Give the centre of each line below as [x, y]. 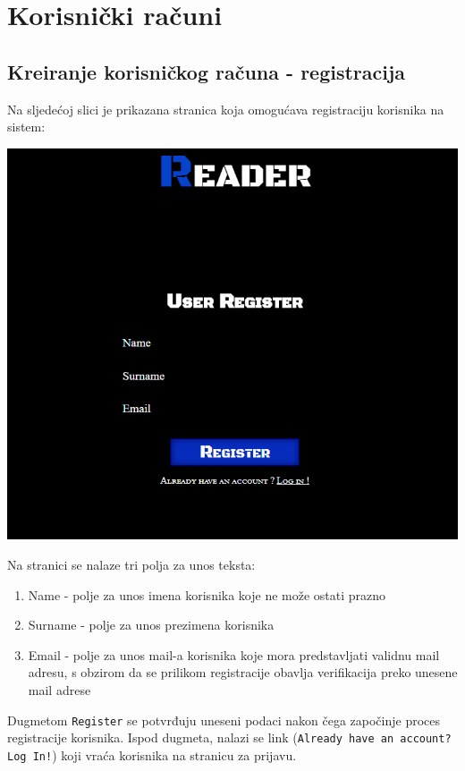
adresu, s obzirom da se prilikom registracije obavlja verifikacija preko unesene [243, 672]
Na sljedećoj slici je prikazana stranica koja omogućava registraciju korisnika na [226, 109]
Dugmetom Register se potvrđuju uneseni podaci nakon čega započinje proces [224, 720]
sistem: [26, 127]
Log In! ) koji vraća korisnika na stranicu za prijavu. [152, 754]
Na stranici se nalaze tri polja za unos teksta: [131, 564]
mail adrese [59, 689]
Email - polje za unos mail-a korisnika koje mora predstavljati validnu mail [234, 654]
